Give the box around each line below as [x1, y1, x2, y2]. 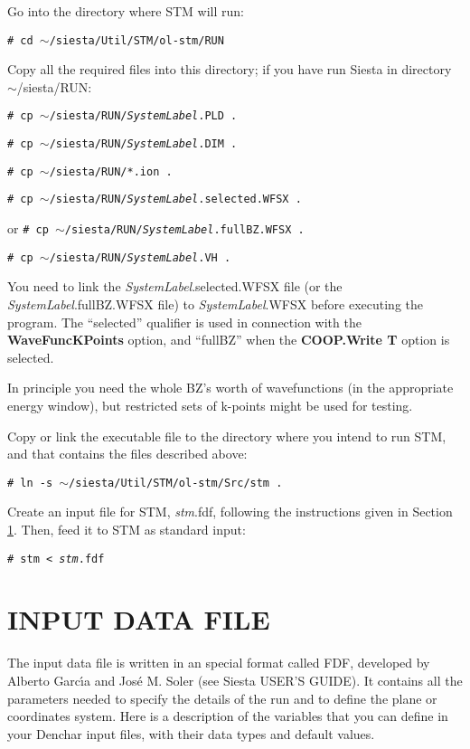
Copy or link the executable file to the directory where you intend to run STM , [7, 426, 446, 445]
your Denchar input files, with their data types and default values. [7, 724, 375, 743]
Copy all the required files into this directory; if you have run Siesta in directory [7, 60, 452, 79]
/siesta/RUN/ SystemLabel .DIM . [49, 137, 238, 151]
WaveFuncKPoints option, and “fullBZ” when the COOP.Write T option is [7, 330, 450, 349]
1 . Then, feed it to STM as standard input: [7, 519, 246, 538]
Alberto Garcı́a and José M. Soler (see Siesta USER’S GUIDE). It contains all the [7, 670, 463, 689]
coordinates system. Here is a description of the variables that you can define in [7, 706, 448, 725]
